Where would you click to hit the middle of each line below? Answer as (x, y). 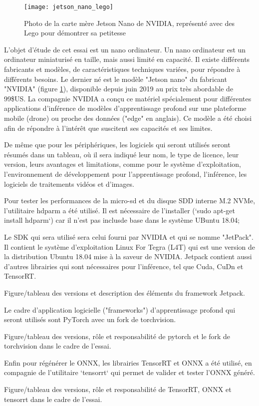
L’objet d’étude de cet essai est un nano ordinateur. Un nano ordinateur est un (125, 49)
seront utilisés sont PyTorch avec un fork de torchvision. (90, 319)
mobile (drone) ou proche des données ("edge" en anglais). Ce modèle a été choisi (128, 118)
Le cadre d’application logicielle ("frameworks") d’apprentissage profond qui (120, 309)
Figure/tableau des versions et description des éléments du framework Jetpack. (125, 292)
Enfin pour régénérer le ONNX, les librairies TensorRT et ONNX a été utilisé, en (128, 362)
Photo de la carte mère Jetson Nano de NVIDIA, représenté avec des (129, 23)
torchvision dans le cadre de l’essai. (58, 346)
